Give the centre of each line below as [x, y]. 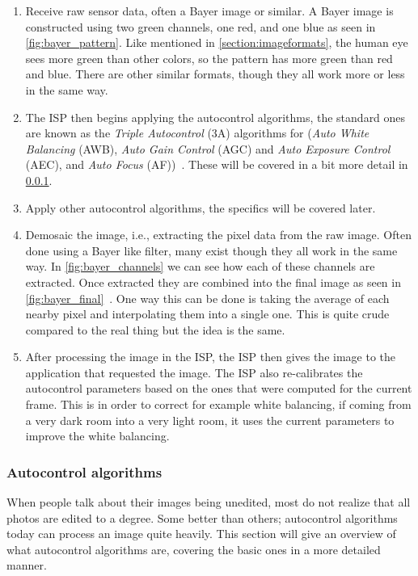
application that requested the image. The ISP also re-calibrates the [194, 372]
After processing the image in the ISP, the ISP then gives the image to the [211, 357]
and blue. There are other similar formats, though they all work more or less [215, 74]
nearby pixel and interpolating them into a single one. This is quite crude [207, 314]
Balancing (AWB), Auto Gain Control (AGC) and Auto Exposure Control [208, 148]
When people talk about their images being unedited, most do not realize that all [209, 502]
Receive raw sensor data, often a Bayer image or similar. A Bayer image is [209, 11]
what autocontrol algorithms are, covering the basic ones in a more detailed [194, 549]
